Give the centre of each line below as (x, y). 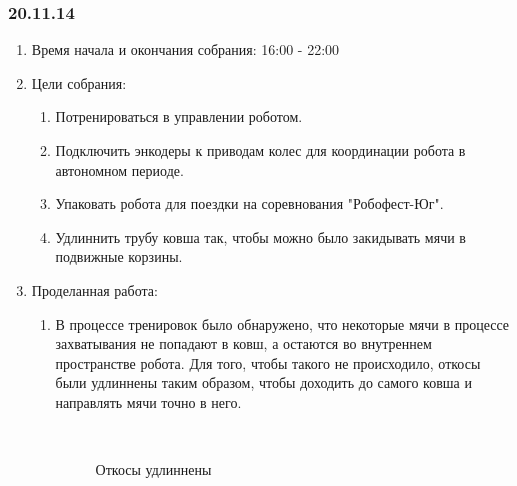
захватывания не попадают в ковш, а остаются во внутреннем (243, 343)
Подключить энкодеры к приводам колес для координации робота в (260, 150)
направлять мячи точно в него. (148, 401)
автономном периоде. (119, 169)
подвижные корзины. (119, 256)
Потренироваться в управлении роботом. (179, 116)
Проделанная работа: (94, 289)
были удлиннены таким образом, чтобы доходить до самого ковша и (263, 382)
